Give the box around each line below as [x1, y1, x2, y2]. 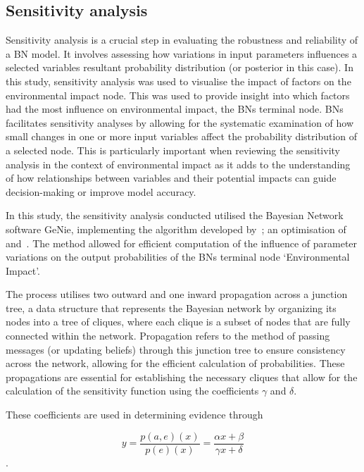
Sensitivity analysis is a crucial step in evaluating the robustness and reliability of [6, 32, 358, 47]
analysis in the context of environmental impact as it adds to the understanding [6, 156, 351, 171]
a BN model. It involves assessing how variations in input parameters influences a [6, 46, 358, 61]
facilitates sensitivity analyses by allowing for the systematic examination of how [6, 115, 354, 130]
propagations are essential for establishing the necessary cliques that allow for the [6, 369, 358, 384]
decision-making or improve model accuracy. [6, 184, 196, 199]
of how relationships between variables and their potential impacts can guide [6, 170, 337, 185]
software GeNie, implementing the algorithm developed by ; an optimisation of [6, 221, 346, 236]
